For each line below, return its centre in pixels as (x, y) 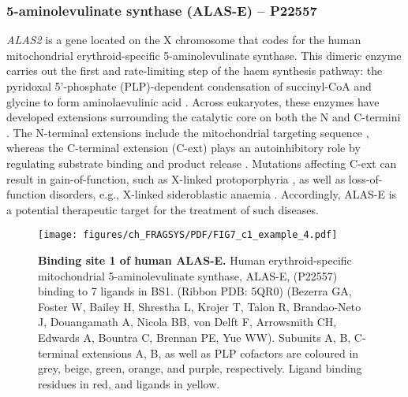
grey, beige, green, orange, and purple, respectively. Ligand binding (200, 368)
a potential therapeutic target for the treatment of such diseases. (163, 209)
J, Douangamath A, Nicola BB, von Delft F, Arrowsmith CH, (187, 322)
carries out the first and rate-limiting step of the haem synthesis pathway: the (195, 70)
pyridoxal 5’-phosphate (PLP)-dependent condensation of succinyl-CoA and (189, 86)
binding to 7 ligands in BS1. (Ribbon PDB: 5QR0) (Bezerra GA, (195, 291)
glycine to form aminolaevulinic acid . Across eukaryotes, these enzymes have (193, 101)
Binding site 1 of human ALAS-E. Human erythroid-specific (195, 260)
